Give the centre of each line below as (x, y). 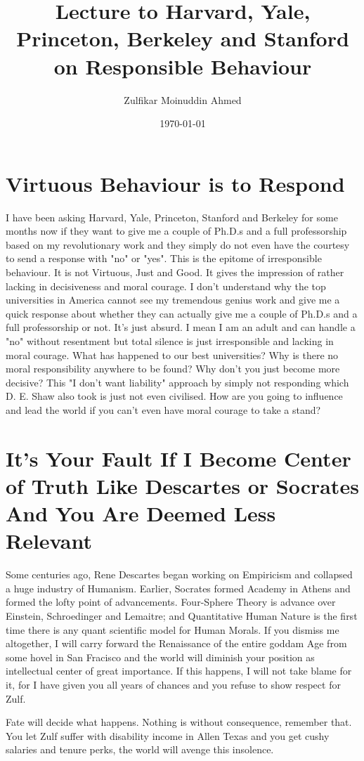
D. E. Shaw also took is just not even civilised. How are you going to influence (174, 396)
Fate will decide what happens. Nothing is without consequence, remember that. (179, 722)
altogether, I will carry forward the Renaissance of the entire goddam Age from (176, 643)
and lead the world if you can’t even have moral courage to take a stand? (163, 409)
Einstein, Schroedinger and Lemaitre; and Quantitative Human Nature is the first (182, 616)
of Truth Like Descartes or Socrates (182, 485)
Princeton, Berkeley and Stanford (183, 38)
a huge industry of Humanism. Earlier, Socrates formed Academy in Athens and (178, 588)
